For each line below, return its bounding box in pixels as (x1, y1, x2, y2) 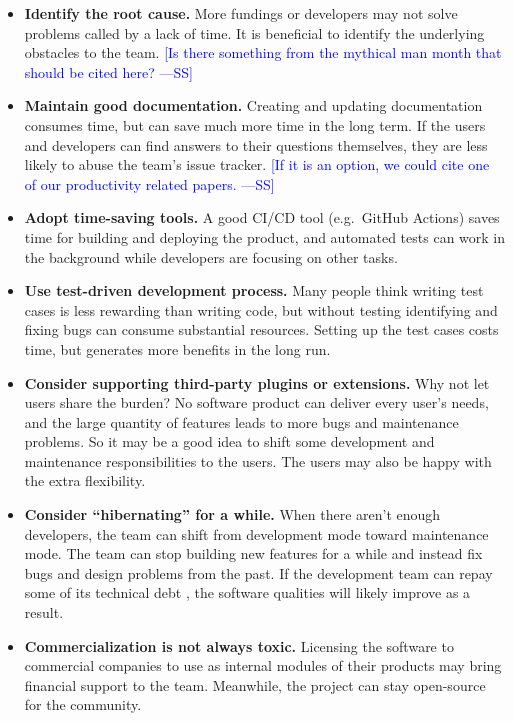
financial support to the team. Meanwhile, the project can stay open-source (24, 674, 486, 695)
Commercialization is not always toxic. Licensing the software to (24, 635, 454, 656)
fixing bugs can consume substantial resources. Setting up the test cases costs (24, 319, 499, 340)
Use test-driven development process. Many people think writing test (24, 280, 484, 301)
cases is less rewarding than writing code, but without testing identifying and (24, 299, 498, 320)
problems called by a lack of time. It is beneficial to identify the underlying (24, 22, 485, 43)
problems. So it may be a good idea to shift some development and (24, 431, 435, 452)
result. (24, 602, 64, 623)
